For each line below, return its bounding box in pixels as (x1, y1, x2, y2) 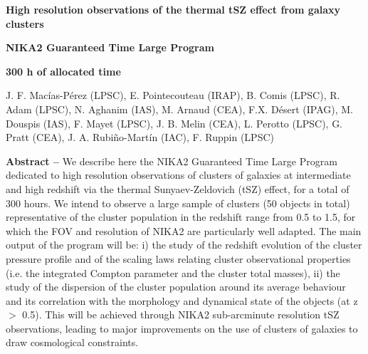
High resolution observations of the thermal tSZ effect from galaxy (6, 2, 340, 16)
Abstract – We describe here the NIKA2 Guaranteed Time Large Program (6, 153, 337, 168)
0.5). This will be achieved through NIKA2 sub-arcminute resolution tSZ (22, 307, 340, 322)
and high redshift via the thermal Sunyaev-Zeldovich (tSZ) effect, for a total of (6, 181, 349, 196)
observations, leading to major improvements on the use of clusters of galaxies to (6, 321, 358, 335)
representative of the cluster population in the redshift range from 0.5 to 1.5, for (6, 209, 356, 224)
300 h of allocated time (6, 63, 121, 78)
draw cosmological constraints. (6, 335, 139, 350)
